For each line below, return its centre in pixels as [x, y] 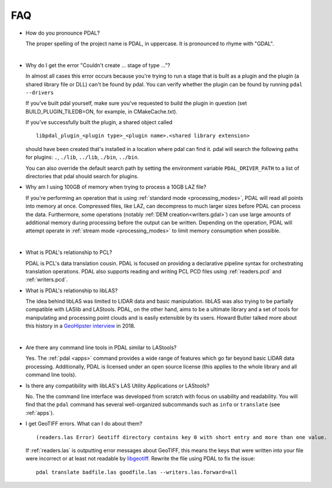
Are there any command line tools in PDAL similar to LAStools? [101, 347]
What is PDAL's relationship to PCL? [69, 252]
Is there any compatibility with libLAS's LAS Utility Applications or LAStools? [118, 386]
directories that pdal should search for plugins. [82, 176]
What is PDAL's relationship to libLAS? [72, 290]
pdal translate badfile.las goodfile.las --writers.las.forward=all [137, 472]
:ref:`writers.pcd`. [47, 280]
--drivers [40, 92]
